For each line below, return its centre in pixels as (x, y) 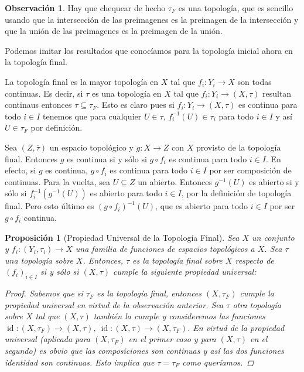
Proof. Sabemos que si (44, 293)
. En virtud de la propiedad (236, 327)
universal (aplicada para (48, 339)
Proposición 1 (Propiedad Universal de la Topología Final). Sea (122, 237)
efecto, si (21, 170)
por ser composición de (250, 170)
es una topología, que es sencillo (236, 8)
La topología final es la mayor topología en (82, 81)
